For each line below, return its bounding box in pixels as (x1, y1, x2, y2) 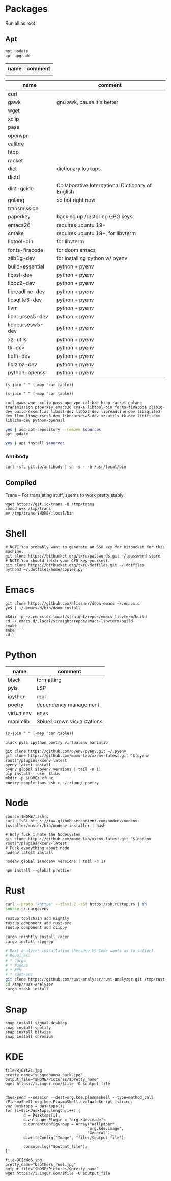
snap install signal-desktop (5, 1020, 67, 1026)
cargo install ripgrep (5, 939, 53, 944)
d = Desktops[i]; (23, 1112, 60, 1118)
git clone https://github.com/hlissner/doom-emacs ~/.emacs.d (5, 601, 140, 606)
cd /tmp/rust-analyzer (5, 982, 53, 987)
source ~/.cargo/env (5, 906, 49, 911)
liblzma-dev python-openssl (5, 418, 65, 423)
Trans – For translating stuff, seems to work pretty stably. (5, 492, 125, 498)
